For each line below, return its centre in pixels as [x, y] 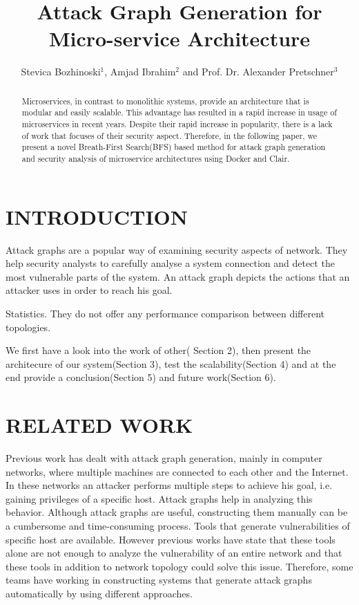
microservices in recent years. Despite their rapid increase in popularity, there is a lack [177, 124]
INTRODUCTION [97, 216]
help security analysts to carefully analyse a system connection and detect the [170, 263]
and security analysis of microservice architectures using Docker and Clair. [156, 158]
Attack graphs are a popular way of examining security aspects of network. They [177, 249]
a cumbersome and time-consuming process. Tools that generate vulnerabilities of [178, 526]
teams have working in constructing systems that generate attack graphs [159, 580]
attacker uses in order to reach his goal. [89, 290]
